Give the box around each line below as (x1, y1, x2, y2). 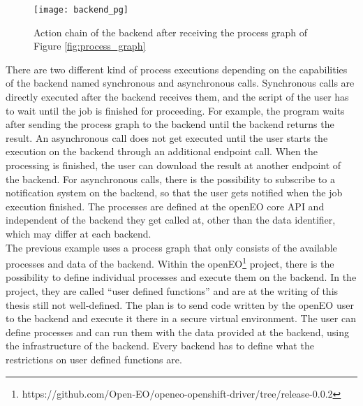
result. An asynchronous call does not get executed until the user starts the (6, 130, 328, 145)
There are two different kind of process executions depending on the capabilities (6, 61, 348, 76)
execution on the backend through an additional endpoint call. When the (6, 144, 318, 159)
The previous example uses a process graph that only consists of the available (6, 240, 337, 254)
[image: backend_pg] (34, 5, 129, 15)
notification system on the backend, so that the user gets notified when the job (6, 185, 343, 200)
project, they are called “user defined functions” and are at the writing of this (6, 284, 339, 298)
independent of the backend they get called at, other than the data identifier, (6, 212, 336, 227)
